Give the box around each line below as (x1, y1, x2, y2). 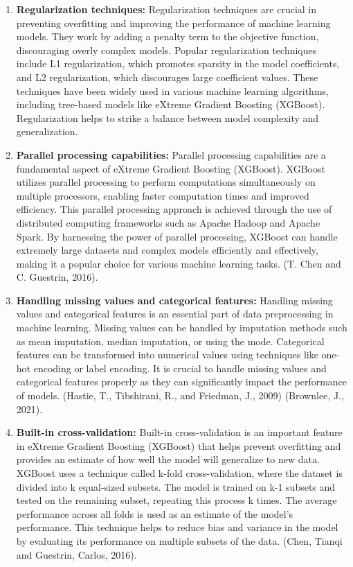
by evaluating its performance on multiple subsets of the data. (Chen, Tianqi (16, 533, 343, 548)
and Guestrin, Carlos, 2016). (16, 547, 137, 561)
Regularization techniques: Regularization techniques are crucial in (16, 2, 317, 16)
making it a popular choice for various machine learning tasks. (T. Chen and (16, 256, 341, 270)
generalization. (16, 124, 78, 139)
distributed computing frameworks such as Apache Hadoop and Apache (16, 215, 320, 229)
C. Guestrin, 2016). (16, 270, 98, 284)
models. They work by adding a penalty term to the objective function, (16, 29, 319, 44)
